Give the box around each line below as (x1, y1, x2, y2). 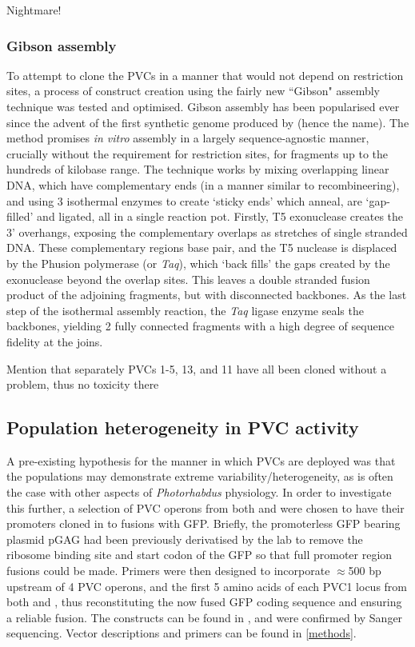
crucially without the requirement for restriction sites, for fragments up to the (6, 145, 389, 162)
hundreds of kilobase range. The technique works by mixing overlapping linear (6, 161, 389, 178)
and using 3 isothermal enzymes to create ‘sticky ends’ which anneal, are (6, 192, 362, 209)
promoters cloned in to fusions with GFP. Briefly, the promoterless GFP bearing (6, 515, 401, 532)
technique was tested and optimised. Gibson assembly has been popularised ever (6, 98, 400, 114)
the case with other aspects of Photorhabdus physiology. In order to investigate (6, 484, 392, 501)
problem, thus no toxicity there (6, 376, 159, 393)
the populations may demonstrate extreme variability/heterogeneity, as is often (6, 468, 393, 485)
